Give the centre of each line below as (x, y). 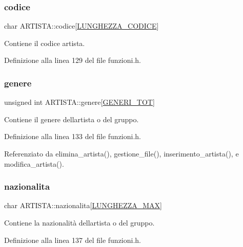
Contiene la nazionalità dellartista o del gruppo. (79, 222)
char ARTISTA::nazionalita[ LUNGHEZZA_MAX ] (83, 205)
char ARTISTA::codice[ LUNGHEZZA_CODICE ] (82, 26)
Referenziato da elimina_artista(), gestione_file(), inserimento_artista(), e (121, 153)
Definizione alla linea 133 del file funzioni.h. (73, 136)
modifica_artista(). (34, 163)
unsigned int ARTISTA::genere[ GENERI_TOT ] (79, 102)
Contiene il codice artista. (45, 43)
